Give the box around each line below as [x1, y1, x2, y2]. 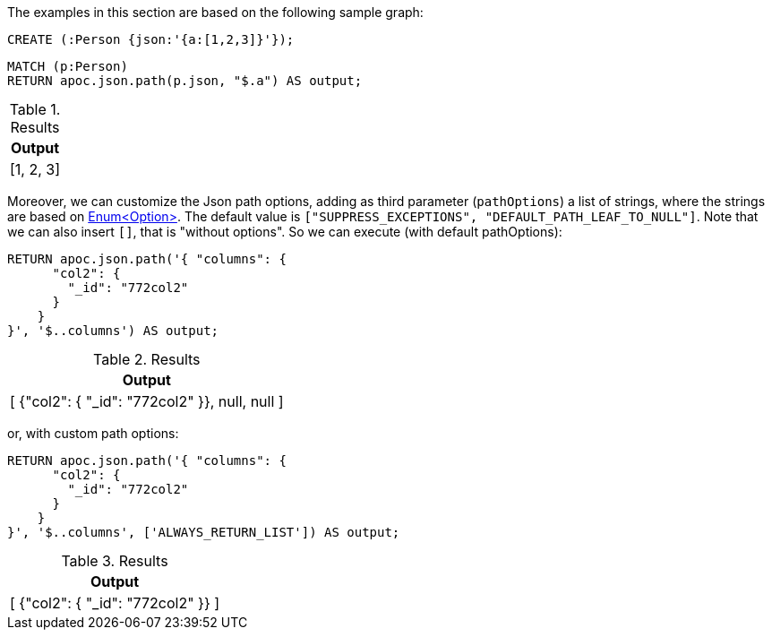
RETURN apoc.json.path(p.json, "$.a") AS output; [7, 73, 363, 88]
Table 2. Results [93, 350, 201, 368]
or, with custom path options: [7, 426, 179, 441]
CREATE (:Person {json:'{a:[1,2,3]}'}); [7, 32, 295, 47]
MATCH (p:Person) [7, 59, 128, 73]
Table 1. [9, 100, 61, 118]
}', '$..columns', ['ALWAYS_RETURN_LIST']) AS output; [7, 525, 400, 539]
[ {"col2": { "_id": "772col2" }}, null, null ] [10, 392, 284, 410]
